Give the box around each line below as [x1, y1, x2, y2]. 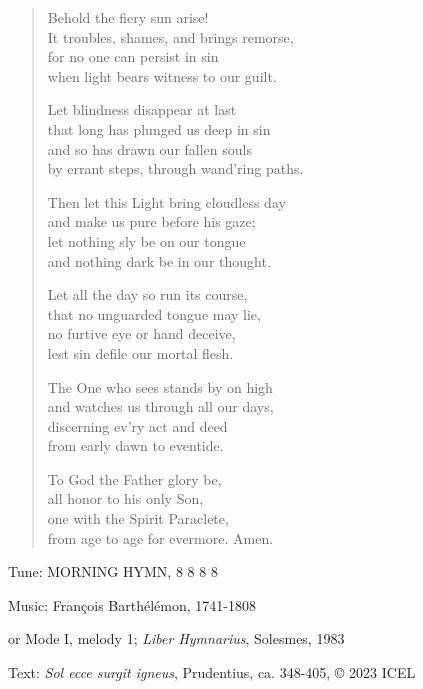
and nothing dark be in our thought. [47, 250, 271, 271]
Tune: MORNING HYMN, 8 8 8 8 [8, 561, 218, 582]
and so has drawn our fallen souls [47, 138, 252, 159]
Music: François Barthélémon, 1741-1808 [8, 594, 256, 615]
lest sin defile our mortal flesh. [47, 342, 234, 363]
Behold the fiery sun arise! [47, 7, 209, 27]
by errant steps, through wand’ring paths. [47, 158, 304, 179]
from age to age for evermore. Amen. [47, 527, 274, 548]
